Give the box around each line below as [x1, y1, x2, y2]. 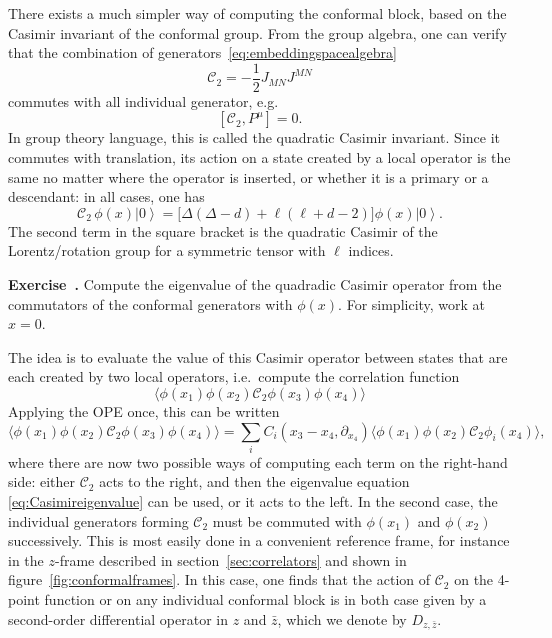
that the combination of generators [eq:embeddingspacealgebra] [8, 42, 397, 63]
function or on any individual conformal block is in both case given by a [44, 589, 487, 610]
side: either [8, 471, 76, 492]
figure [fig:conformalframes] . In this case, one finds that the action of [8, 569, 431, 590]
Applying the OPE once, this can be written [8, 400, 280, 421]
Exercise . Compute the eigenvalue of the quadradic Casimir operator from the [8, 274, 502, 294]
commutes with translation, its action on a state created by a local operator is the [8, 147, 511, 168]
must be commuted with [212, 510, 362, 531]
